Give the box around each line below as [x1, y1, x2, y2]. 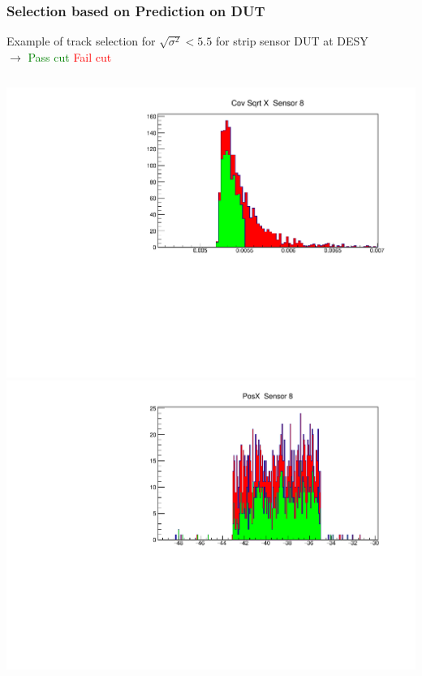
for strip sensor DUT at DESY [215, 32, 368, 50]
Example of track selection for [6, 32, 156, 50]
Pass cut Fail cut [28, 48, 112, 65]
